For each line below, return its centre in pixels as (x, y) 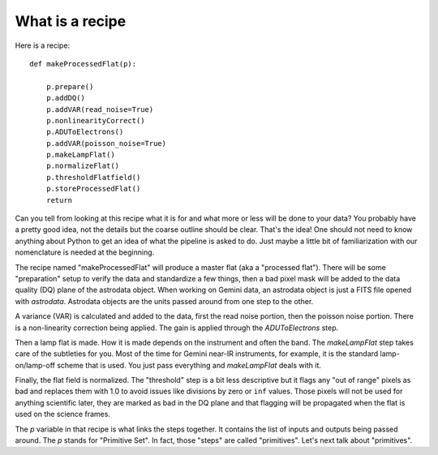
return (59, 200)
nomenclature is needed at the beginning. (85, 252)
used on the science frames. (63, 414)
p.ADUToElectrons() (85, 132)
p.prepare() (70, 86)
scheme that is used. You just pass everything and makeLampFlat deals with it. (189, 365)
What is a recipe (71, 21)
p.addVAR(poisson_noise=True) (106, 143)
